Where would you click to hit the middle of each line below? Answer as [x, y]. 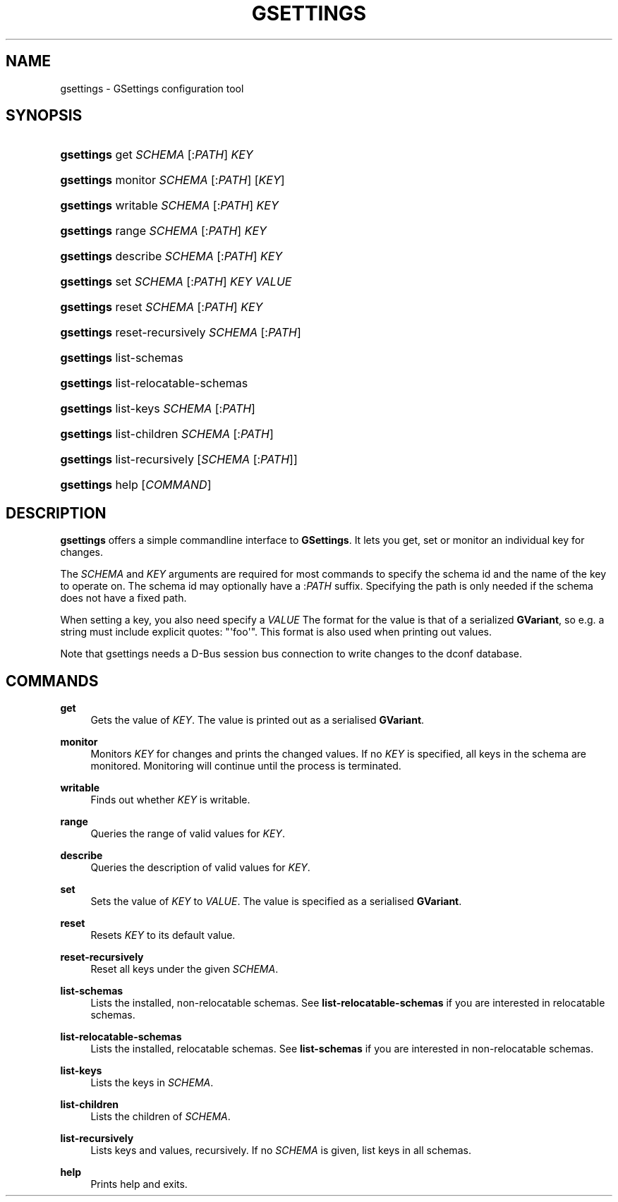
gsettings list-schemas [122, 358]
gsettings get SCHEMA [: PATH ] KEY [157, 155]
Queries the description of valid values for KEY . [200, 868]
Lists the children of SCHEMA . [160, 1117]
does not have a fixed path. [123, 598]
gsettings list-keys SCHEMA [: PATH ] [158, 409]
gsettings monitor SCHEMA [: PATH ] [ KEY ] [172, 180]
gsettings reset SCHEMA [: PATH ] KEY [162, 307]
